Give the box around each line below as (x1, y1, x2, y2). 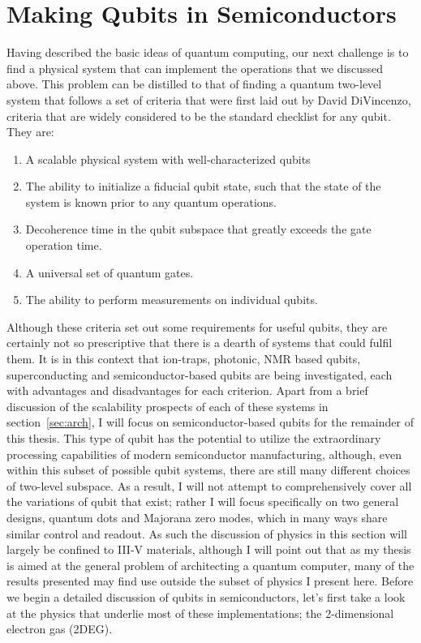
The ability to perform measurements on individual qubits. (25, 291, 318, 308)
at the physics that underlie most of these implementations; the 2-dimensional (6, 604, 394, 621)
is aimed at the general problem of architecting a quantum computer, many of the (6, 556, 415, 573)
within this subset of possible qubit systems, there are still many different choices (6, 461, 410, 478)
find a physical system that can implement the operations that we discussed (6, 59, 384, 76)
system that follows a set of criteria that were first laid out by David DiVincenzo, (6, 91, 411, 108)
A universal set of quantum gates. (25, 264, 194, 281)
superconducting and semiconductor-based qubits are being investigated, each (6, 366, 393, 383)
